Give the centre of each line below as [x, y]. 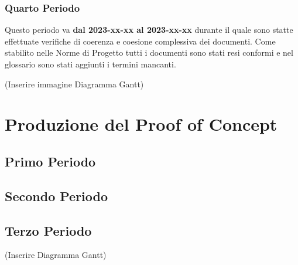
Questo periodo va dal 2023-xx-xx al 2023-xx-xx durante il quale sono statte [149, 30]
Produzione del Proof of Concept [141, 124]
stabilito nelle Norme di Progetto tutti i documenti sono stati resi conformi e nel [149, 52]
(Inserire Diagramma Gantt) [56, 255]
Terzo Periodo [48, 230]
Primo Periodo [50, 161]
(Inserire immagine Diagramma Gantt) [74, 84]
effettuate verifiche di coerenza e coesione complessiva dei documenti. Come [140, 41]
